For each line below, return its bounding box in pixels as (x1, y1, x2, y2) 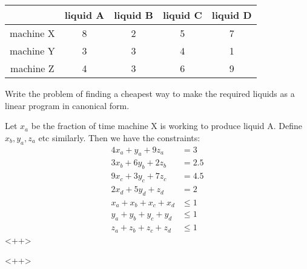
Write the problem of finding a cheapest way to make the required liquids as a (5, 87, 295, 99)
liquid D (211, 8, 252, 22)
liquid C (162, 8, 202, 22)
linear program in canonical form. (5, 99, 130, 111)
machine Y (10, 44, 55, 58)
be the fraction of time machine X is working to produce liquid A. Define (31, 119, 302, 132)
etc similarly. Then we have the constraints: (38, 131, 200, 144)
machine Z (10, 61, 54, 75)
